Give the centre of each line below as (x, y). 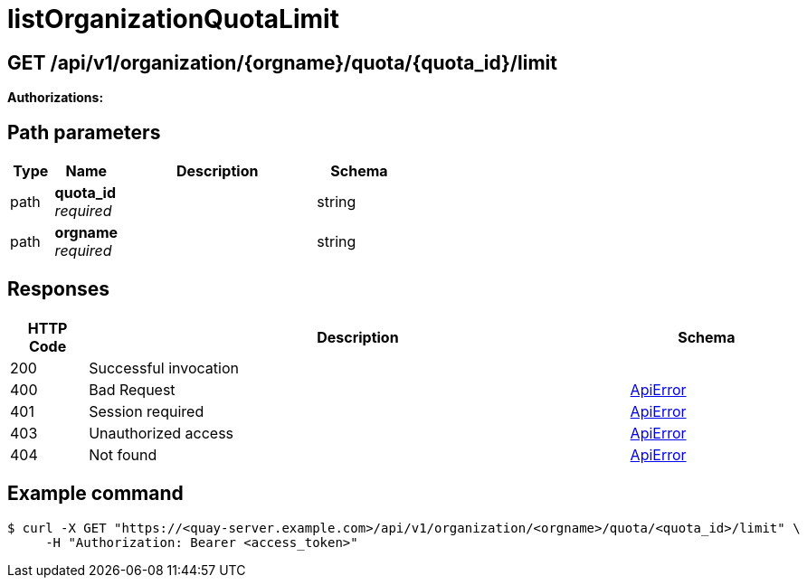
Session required (147, 411)
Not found (123, 454)
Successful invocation (164, 368)
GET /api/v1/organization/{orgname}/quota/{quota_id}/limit (282, 62)
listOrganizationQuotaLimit (173, 19)
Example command (95, 494)
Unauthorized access (161, 433)
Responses (59, 289)
